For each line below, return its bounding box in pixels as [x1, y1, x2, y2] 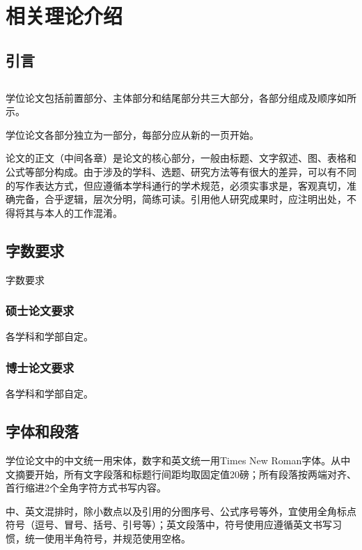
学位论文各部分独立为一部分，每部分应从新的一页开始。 [6, 127, 259, 142]
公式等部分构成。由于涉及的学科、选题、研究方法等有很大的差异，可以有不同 [6, 164, 356, 178]
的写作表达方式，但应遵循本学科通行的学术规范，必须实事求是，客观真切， [6, 178, 347, 192]
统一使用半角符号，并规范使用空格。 [24, 530, 191, 545]
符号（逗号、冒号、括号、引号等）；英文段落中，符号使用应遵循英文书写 [6, 517, 332, 532]
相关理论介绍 [6, 1, 123, 30]
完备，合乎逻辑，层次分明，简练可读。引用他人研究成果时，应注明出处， [15, 192, 347, 206]
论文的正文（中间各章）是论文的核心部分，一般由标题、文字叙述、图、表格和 [6, 151, 356, 165]
